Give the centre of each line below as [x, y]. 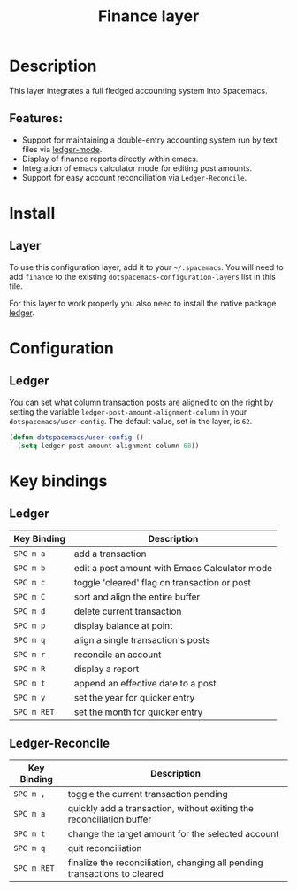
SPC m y [30, 697]
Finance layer [148, 16]
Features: [36, 118]
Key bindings [58, 481]
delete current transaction [128, 611]
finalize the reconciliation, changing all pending [165, 863]
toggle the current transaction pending [148, 794]
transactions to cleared [115, 874]
